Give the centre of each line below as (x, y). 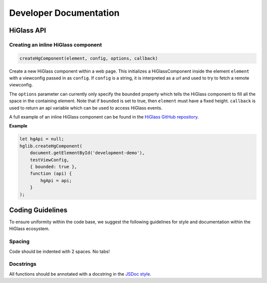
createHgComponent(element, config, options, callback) (89, 58)
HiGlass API (28, 30)
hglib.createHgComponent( (51, 146)
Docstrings (23, 264)
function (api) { (51, 174)
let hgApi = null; (42, 139)
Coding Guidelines (38, 210)
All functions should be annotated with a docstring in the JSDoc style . (80, 274)
